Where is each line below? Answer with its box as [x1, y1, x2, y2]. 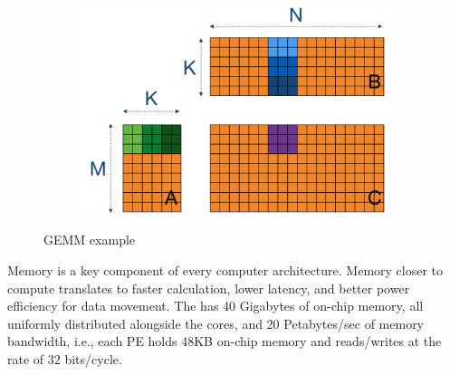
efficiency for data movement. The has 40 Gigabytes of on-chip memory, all [7, 296, 424, 315]
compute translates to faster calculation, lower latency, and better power [7, 278, 410, 297]
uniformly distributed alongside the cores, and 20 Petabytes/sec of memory [7, 313, 425, 332]
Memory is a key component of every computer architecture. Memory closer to [7, 260, 444, 279]
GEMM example [43, 230, 136, 249]
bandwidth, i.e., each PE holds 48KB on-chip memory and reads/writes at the [7, 332, 442, 351]
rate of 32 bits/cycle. [7, 349, 122, 368]
